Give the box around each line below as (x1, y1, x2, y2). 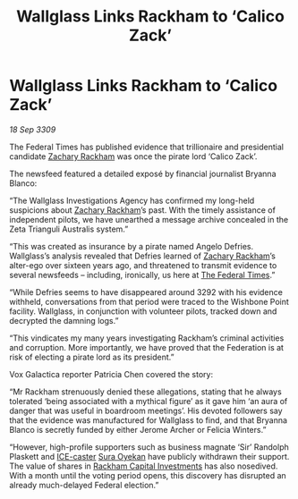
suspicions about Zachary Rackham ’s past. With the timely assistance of (9, 204, 276, 216)
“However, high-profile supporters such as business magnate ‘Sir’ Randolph (9, 441, 289, 452)
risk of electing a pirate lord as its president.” (9, 351, 175, 362)
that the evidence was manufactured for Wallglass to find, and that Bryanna (9, 414, 288, 426)
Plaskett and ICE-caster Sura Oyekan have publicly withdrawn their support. (9, 451, 290, 461)
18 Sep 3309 (9, 123, 56, 135)
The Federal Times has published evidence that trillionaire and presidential (9, 141, 285, 152)
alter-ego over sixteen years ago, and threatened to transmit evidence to (9, 259, 277, 270)
